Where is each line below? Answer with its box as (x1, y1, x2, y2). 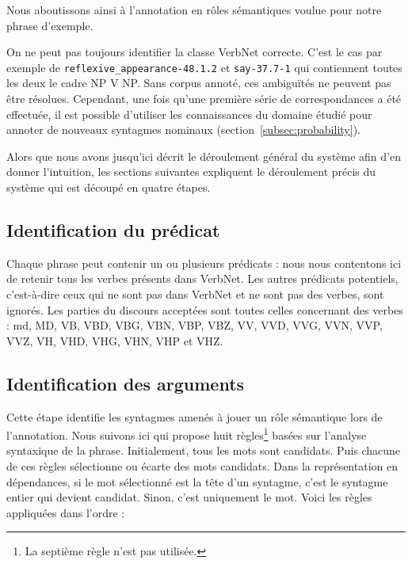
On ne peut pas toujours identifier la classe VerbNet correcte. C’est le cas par (6, 44, 383, 60)
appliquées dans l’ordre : (6, 504, 125, 520)
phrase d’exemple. (6, 17, 93, 33)
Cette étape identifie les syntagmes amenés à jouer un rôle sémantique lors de (6, 408, 383, 425)
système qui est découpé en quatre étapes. (6, 179, 211, 195)
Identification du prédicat (6, 217, 220, 242)
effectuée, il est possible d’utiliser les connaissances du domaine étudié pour (6, 105, 372, 122)
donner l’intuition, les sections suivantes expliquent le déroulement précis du (6, 163, 376, 180)
